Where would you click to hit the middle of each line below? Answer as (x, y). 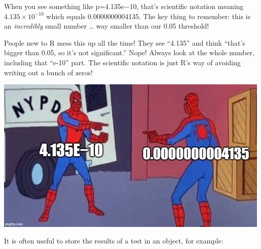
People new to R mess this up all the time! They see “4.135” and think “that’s (125, 42)
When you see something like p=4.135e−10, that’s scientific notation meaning (124, 6)
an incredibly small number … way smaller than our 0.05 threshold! (107, 26)
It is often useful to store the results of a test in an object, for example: (114, 241)
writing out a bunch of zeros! (48, 72)
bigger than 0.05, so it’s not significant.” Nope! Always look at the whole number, (129, 52)
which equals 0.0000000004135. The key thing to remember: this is (149, 16)
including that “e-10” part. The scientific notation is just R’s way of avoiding (122, 62)
